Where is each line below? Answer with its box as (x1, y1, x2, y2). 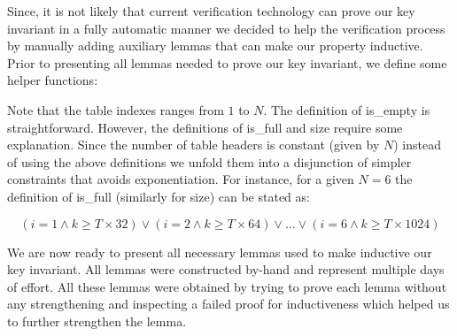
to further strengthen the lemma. (7, 311, 187, 330)
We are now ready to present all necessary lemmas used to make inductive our (7, 242, 432, 261)
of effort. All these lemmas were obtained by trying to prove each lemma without (7, 277, 447, 295)
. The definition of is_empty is (263, 100, 430, 118)
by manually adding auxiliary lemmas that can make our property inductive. (7, 36, 423, 55)
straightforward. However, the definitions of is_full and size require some (7, 118, 403, 136)
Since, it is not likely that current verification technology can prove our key (7, 2, 415, 19)
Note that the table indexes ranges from (7, 100, 224, 118)
